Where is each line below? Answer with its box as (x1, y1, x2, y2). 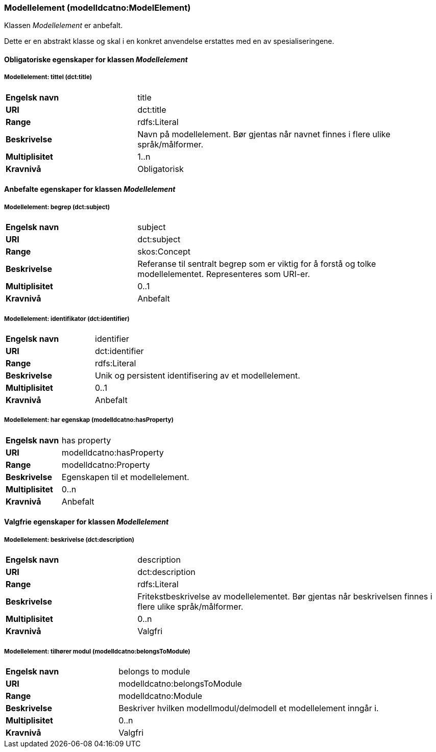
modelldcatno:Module (118, 690, 203, 701)
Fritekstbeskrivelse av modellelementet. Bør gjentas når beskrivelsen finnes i (137, 591, 432, 602)
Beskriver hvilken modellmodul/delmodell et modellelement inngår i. (118, 703, 379, 713)
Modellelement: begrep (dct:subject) (4, 203, 110, 211)
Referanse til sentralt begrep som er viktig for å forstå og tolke (137, 259, 376, 269)
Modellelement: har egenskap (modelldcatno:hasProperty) (4, 416, 174, 424)
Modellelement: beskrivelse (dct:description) (4, 536, 134, 543)
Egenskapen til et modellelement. (61, 471, 189, 482)
